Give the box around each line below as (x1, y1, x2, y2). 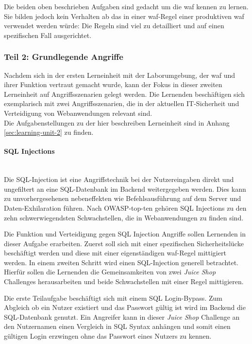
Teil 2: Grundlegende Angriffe (4, 51, 123, 63)
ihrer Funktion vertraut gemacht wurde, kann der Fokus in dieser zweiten (4, 79, 222, 90)
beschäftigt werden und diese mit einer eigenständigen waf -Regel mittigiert (4, 248, 226, 258)
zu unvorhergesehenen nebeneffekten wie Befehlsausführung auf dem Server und (4, 193, 241, 203)
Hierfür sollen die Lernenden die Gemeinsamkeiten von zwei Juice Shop (4, 267, 216, 277)
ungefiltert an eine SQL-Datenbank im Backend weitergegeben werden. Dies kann (4, 183, 246, 194)
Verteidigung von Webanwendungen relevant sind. (4, 108, 152, 118)
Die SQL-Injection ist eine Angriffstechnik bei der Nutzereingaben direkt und (4, 174, 234, 184)
